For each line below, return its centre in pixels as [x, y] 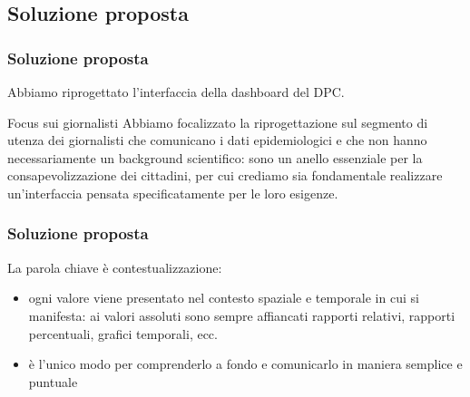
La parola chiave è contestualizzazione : [115, 267]
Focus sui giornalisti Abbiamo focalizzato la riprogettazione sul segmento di [218, 122]
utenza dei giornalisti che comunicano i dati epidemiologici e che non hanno [217, 140]
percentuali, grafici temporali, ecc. [123, 333]
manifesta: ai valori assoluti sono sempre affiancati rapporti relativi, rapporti [242, 315]
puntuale [53, 381]
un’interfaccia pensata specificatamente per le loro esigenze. [173, 193]
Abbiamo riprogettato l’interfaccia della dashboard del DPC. [176, 92]
